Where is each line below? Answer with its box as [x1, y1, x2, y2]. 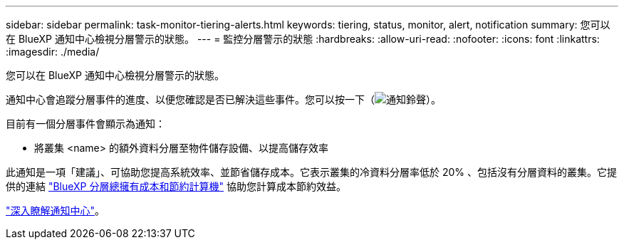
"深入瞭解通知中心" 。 [6, 204, 105, 217]
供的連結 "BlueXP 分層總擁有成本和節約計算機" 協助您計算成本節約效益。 [6, 180, 346, 192]
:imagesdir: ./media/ [6, 46, 100, 58]
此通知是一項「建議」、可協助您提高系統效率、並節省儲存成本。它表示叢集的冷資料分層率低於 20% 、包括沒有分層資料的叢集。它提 [6, 166, 617, 178]
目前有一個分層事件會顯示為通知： [6, 118, 165, 130]
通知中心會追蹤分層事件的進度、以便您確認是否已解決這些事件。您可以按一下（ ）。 [6, 93, 441, 105]
